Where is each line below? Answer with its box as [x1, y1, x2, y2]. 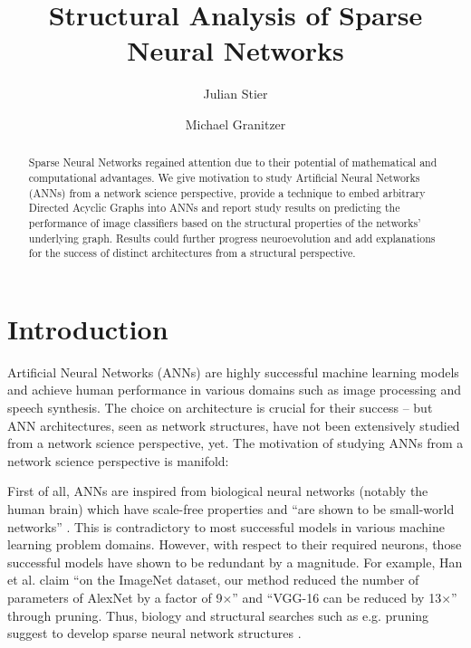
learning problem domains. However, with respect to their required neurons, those [7, 535, 462, 554]
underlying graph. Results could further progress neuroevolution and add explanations [28, 230, 436, 245]
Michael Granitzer [185, 114, 286, 133]
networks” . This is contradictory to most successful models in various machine [7, 517, 446, 536]
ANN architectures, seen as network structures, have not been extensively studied [7, 415, 460, 434]
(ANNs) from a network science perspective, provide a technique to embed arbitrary [28, 185, 426, 200]
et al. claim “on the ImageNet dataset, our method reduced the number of [7, 570, 419, 589]
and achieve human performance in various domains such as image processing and [7, 380, 462, 399]
